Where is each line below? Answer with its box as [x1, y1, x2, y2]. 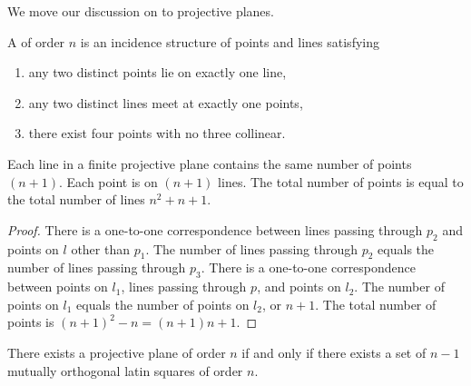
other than [71, 239, 130, 258]
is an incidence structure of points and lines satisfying [80, 32, 379, 51]
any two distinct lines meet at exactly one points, [28, 93, 303, 112]
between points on [7, 277, 108, 296]
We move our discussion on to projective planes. [7, 2, 274, 20]
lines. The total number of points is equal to [218, 172, 464, 191]
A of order [7, 32, 65, 51]
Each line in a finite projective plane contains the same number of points [7, 153, 412, 173]
